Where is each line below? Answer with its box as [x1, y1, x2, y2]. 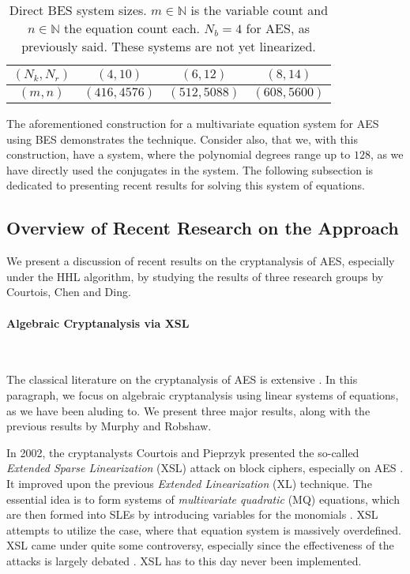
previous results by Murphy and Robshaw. [6, 418, 212, 434]
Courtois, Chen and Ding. [6, 283, 131, 300]
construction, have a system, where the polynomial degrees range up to [6, 146, 351, 163]
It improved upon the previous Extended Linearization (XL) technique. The [6, 475, 372, 491]
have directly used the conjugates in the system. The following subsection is [6, 161, 374, 178]
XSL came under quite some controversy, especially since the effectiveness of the [6, 537, 394, 553]
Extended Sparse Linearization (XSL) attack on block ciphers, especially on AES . [6, 460, 404, 476]
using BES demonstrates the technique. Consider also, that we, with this [6, 130, 359, 147]
